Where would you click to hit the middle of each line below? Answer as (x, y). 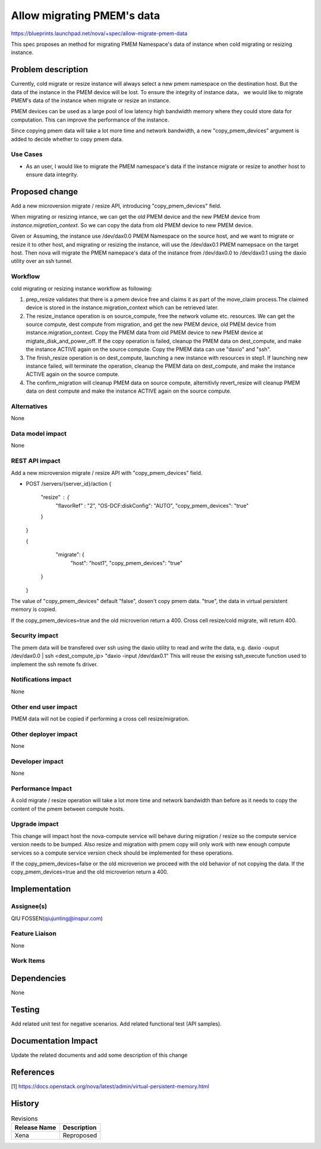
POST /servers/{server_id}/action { (69, 484)
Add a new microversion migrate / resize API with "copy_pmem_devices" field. (107, 473)
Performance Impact (42, 788)
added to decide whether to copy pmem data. (67, 139)
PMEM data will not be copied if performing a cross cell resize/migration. (100, 719)
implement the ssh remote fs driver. (54, 664)
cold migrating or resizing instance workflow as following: (82, 288)
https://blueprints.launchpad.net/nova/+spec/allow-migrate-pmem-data (99, 33)
